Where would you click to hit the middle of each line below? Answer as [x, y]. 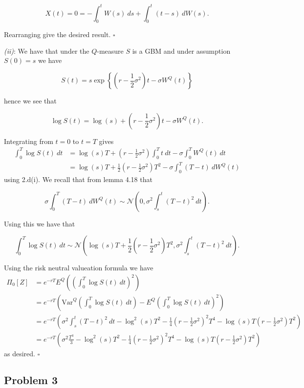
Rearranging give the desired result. [57, 34]
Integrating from [29, 141]
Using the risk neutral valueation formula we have [79, 268]
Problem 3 [31, 379]
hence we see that [30, 101]
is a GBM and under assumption [181, 51]
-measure [110, 51]
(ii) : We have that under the [47, 51]
